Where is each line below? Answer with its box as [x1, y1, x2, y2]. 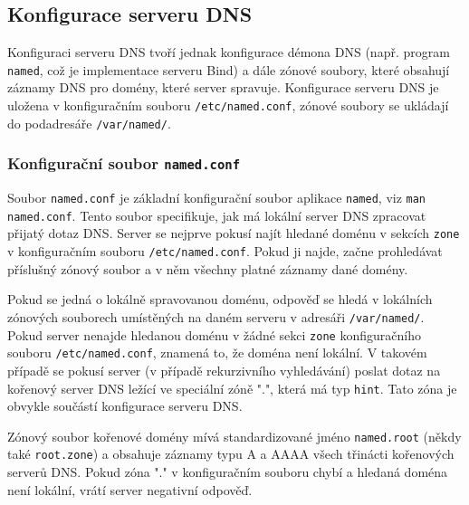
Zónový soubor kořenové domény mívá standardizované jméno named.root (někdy [7, 426, 462, 445]
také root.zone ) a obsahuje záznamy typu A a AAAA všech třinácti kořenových [7, 444, 455, 463]
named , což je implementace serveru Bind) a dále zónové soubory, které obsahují [7, 60, 450, 79]
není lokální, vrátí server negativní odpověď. [7, 480, 253, 499]
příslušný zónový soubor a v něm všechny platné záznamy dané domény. [7, 259, 408, 278]
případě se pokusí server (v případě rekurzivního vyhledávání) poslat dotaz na [7, 360, 441, 379]
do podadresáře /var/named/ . [7, 113, 171, 132]
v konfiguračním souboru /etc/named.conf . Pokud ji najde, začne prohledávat [7, 242, 443, 261]
